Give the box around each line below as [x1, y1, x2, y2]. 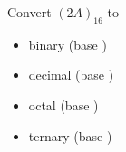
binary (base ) [28, 34, 107, 53]
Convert [7, 3, 52, 21]
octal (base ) [28, 95, 99, 114]
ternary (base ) [28, 126, 112, 145]
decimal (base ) [28, 65, 114, 84]
